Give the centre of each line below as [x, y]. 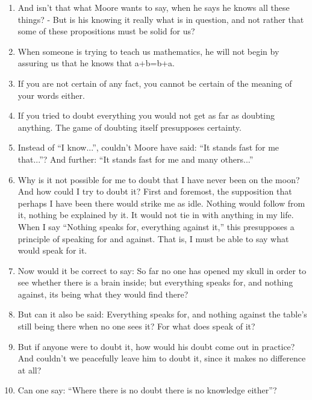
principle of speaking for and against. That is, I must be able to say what [153, 238]
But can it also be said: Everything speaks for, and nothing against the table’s [162, 314]
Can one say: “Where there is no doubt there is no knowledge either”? [147, 390]
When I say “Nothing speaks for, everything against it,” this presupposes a [156, 226]
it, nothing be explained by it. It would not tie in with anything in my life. [156, 215]
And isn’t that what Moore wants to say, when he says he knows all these [154, 7]
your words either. [51, 95]
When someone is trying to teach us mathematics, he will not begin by [148, 51]
